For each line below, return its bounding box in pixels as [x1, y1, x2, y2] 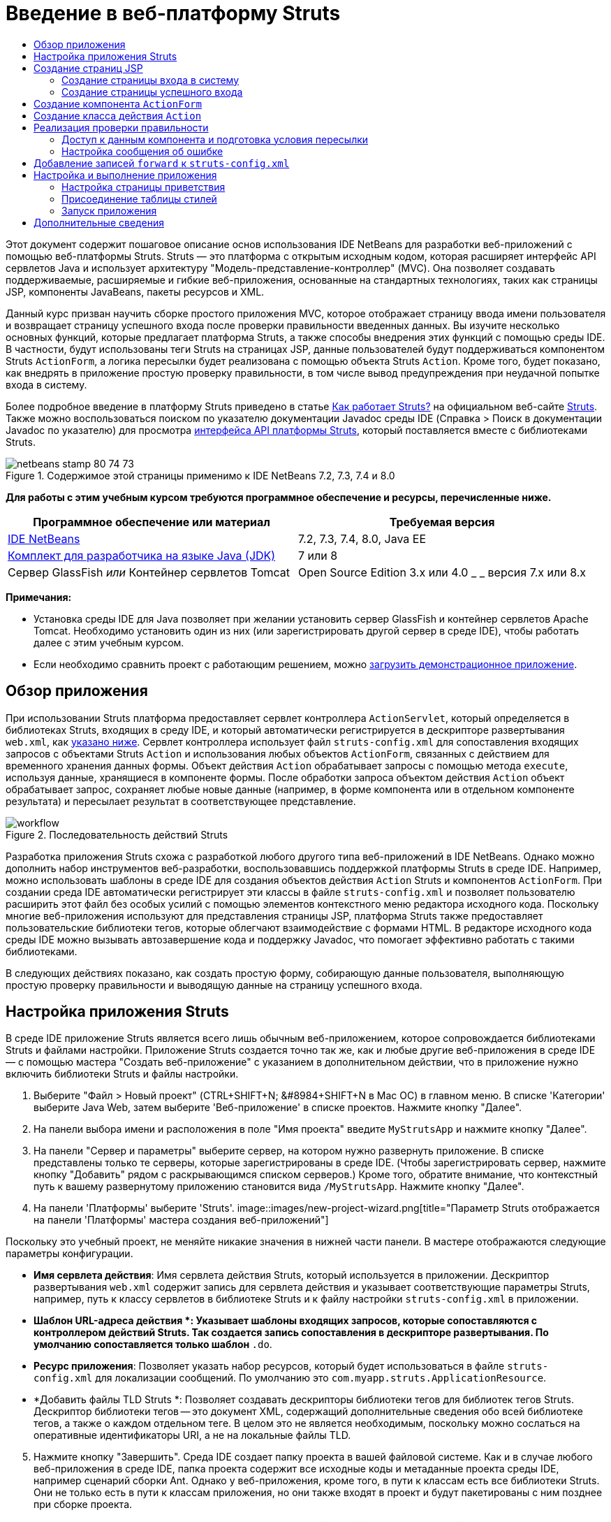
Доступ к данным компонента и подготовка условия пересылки [61, 133, 369, 145]
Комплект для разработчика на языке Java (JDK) [8, 548, 276, 563]
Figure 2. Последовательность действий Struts [6, 828, 228, 841]
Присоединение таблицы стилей [61, 192, 217, 205]
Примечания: [6, 590, 72, 603]
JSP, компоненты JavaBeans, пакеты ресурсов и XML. [6, 285, 265, 298]
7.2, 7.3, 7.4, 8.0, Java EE [298, 531, 427, 546]
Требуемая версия [389, 514, 495, 529]
